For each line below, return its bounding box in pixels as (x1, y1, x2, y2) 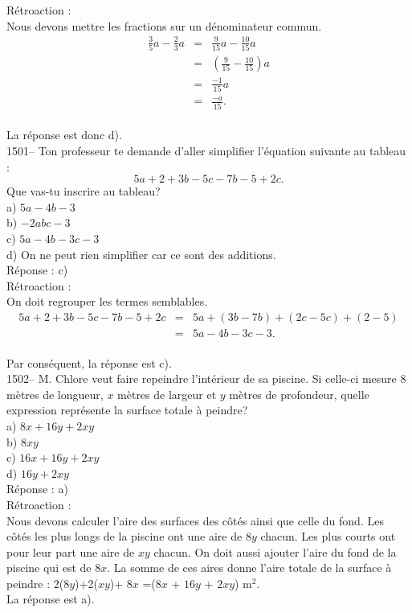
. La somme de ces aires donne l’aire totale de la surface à (107, 559, 392, 576)
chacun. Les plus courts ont (260, 528, 396, 545)
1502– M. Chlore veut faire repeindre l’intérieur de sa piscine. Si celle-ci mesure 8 (6, 370, 406, 387)
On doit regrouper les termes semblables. (6, 293, 208, 310)
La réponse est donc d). (6, 126, 122, 143)
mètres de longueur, (6, 385, 104, 402)
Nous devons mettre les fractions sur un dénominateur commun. (6, 17, 322, 34)
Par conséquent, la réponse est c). (6, 354, 172, 371)
